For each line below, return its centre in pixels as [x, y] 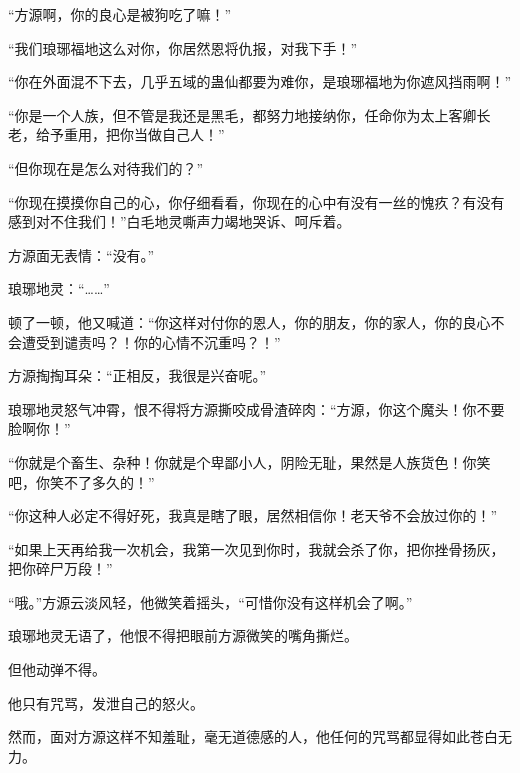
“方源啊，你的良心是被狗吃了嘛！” [120, 14]
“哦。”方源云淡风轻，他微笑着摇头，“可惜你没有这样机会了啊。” [210, 601]
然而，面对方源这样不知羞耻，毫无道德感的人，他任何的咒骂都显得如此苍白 [253, 736]
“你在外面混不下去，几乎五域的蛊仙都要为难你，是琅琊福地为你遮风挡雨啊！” [260, 81]
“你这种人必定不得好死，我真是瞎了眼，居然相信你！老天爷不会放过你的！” [253, 515]
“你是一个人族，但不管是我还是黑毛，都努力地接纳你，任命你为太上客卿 [242, 114]
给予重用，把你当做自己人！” [130, 134]
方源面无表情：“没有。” [81, 254]
